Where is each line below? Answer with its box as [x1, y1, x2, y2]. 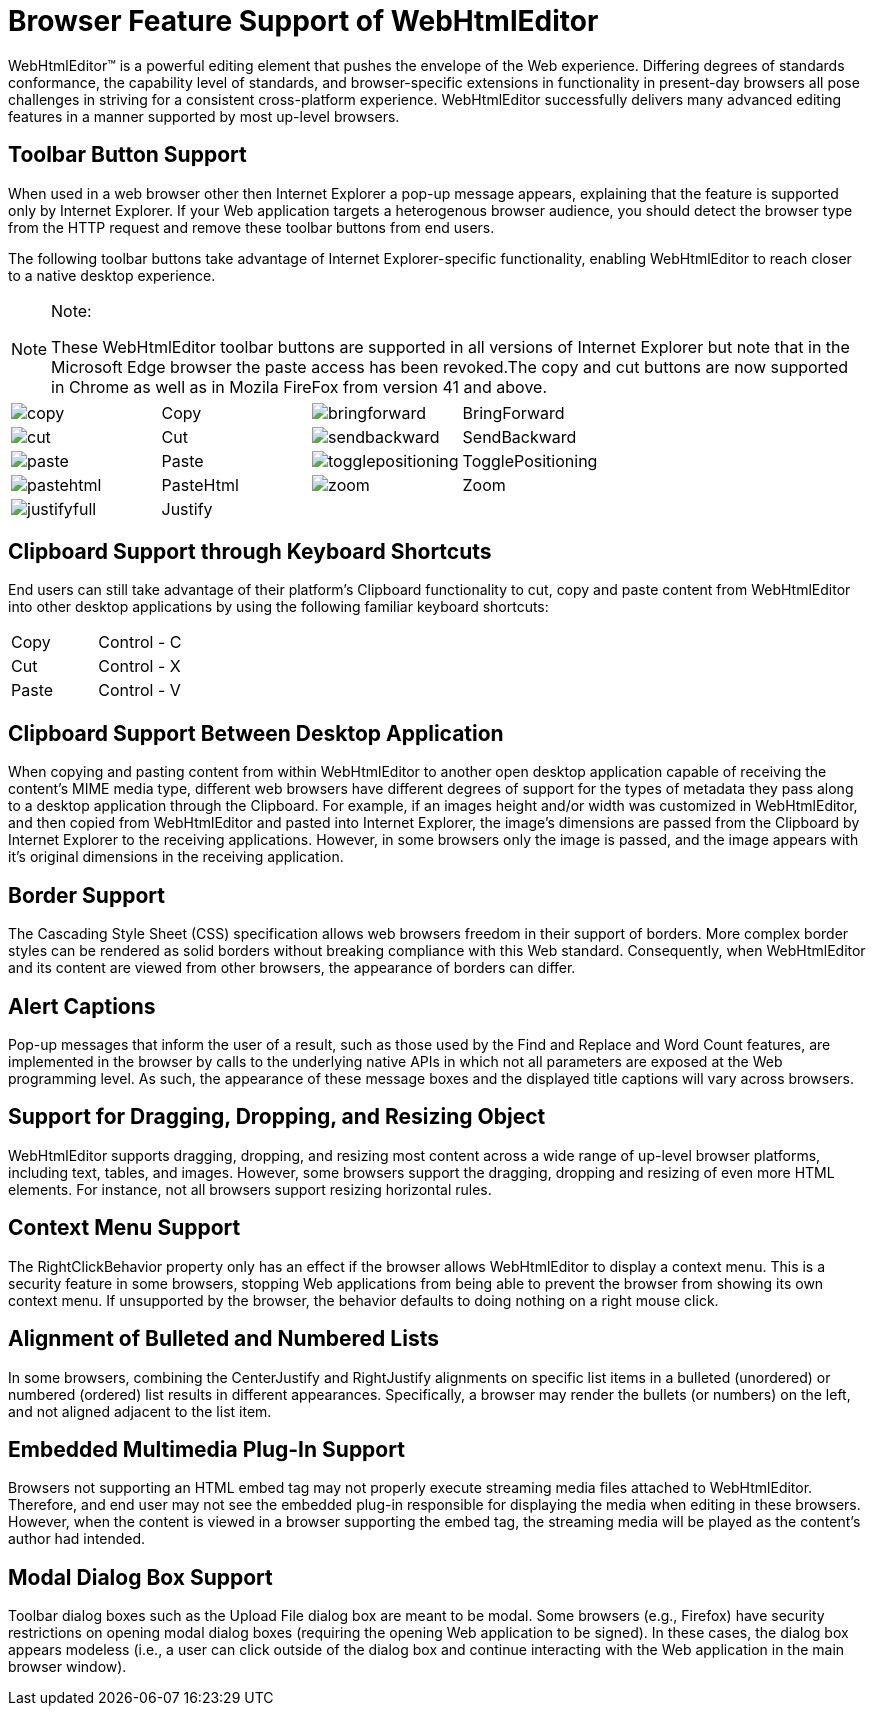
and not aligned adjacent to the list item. [8, 1402, 272, 1420]
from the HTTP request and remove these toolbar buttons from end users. [8, 218, 495, 236]
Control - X [98, 656, 181, 677]
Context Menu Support [8, 1215, 241, 1241]
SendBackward [462, 426, 577, 447]
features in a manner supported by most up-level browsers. [8, 107, 400, 125]
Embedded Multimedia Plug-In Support [8, 1436, 405, 1462]
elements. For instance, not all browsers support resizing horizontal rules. [8, 1180, 492, 1198]
